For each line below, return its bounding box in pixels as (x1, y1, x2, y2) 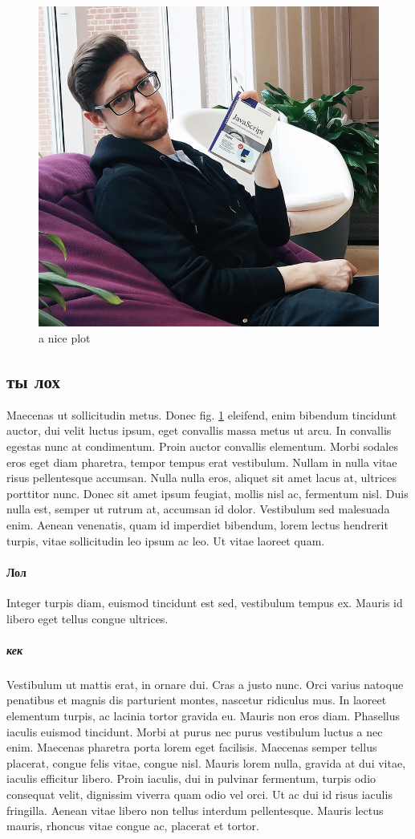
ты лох (6, 369, 61, 394)
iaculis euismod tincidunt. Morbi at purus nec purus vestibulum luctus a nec (6, 723, 383, 740)
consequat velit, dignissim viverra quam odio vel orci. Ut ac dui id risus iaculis (6, 785, 393, 802)
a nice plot (39, 330, 91, 347)
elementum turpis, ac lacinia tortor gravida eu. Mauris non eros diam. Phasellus (6, 707, 401, 723)
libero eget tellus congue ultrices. (6, 610, 169, 626)
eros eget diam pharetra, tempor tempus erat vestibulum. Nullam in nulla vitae (6, 453, 397, 470)
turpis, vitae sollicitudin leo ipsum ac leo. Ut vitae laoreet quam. (6, 532, 325, 549)
